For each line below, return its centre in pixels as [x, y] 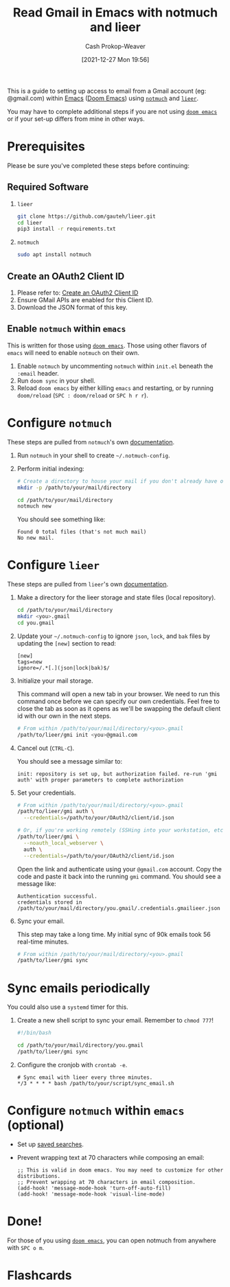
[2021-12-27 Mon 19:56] [115, 59]
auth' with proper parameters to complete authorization [100, 780]
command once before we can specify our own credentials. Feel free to [118, 701]
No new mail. [36, 538]
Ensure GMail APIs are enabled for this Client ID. [85, 300]
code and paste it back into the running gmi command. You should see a [119, 876]
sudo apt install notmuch [54, 255]
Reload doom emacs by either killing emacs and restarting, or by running [115, 388]
